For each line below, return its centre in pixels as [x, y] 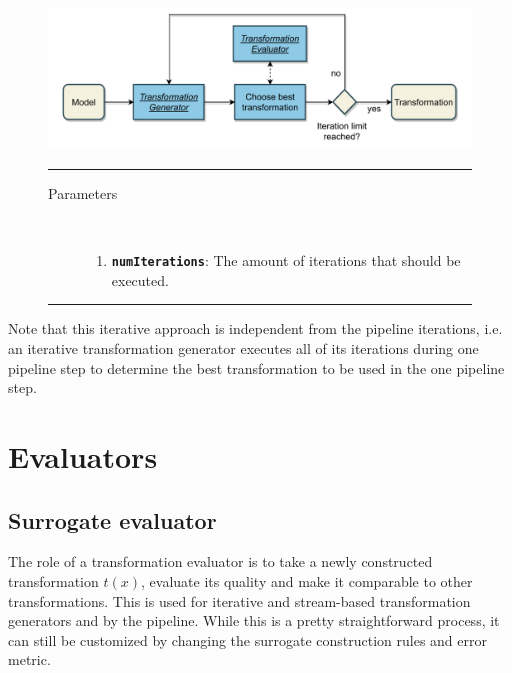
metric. [29, 659]
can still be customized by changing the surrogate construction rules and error [247, 639]
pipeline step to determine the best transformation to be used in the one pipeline [256, 367]
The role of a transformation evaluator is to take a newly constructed [220, 561]
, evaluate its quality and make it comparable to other [307, 581]
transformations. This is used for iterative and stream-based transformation [239, 600]
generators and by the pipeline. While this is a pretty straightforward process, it [254, 620]
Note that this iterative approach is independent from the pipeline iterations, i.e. [255, 328]
